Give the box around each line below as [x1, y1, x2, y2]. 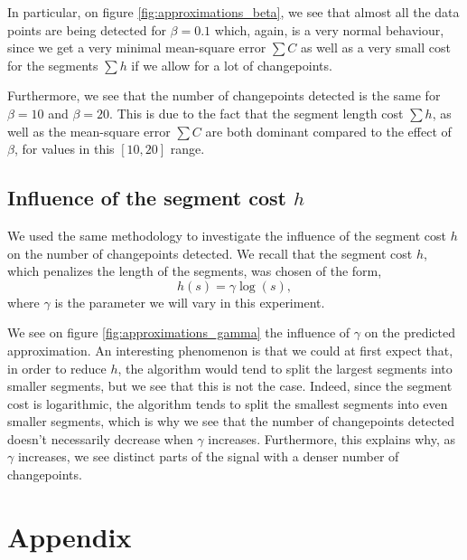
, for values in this [14, 139, 115, 158]
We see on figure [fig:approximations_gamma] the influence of [7, 323, 350, 342]
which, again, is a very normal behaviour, [214, 20, 444, 39]
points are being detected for [7, 20, 166, 39]
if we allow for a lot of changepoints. [131, 55, 332, 74]
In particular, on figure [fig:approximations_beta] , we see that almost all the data [7, 3, 460, 21]
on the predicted [364, 323, 456, 342]
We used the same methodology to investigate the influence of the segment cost [7, 225, 447, 244]
